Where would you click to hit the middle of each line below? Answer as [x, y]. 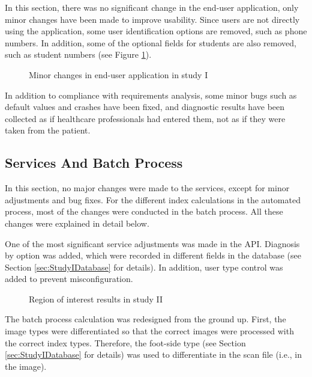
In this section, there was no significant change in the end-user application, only [152, 7]
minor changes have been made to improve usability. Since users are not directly [152, 19]
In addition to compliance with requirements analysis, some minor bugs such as [151, 95]
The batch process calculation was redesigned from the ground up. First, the [145, 319]
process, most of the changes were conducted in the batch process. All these [144, 211]
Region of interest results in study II [96, 299]
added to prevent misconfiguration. [69, 279]
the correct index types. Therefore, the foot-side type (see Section [125, 342]
